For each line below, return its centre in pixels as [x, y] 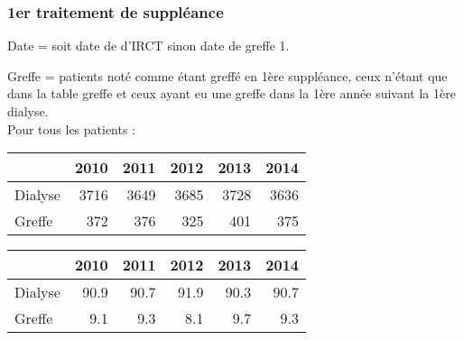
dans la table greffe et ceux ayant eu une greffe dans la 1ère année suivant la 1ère [231, 93]
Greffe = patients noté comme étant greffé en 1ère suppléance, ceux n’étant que [227, 75]
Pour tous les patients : [72, 129]
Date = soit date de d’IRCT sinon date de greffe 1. [148, 46]
